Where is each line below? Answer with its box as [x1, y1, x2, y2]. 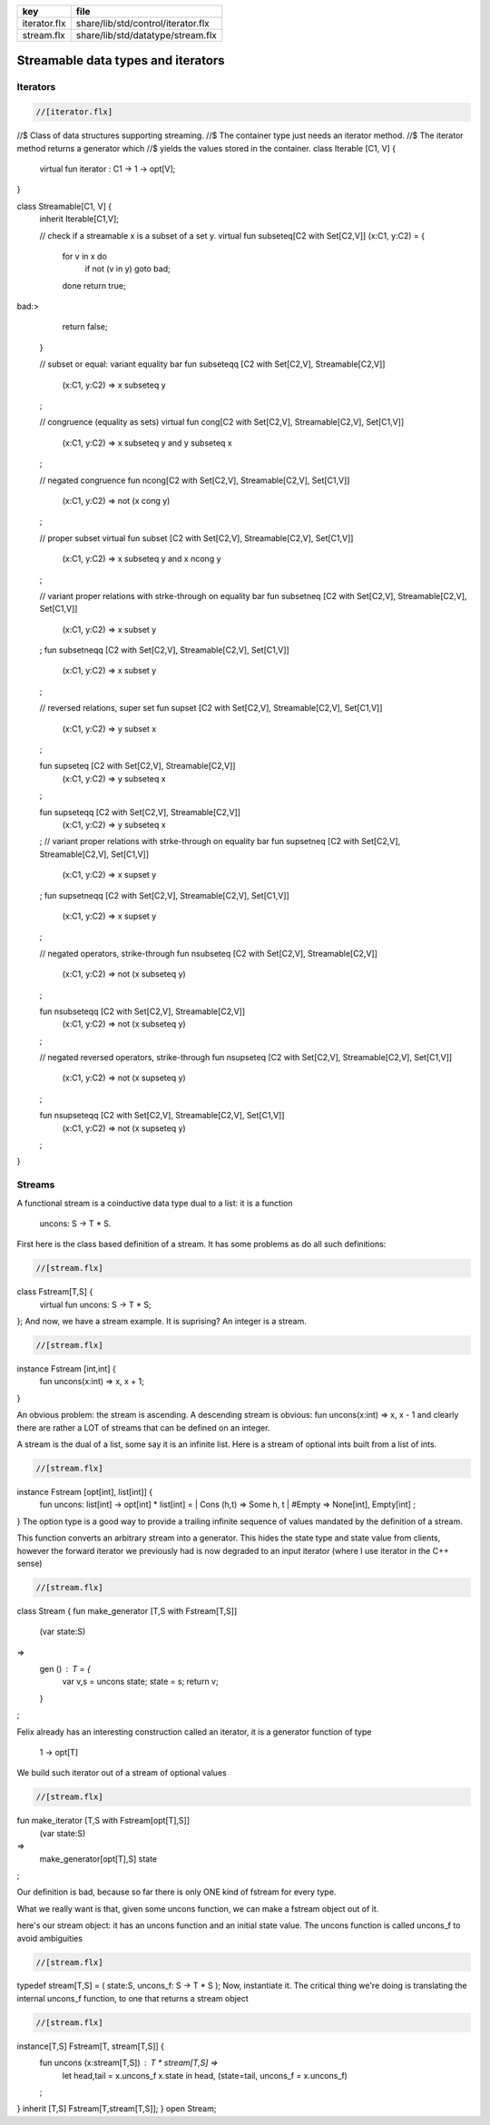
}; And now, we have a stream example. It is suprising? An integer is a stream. [16, 1316, 308, 1327]
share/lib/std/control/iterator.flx [75, 17, 211, 29]
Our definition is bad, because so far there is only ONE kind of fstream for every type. [16, 1886, 337, 1897]
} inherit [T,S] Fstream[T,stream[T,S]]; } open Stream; [16, 2103, 217, 2114]
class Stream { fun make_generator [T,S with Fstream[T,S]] [16, 1605, 238, 1616]
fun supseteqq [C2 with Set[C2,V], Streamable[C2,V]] [39, 806, 240, 817]
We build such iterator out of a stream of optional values [16, 1767, 227, 1778]
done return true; [62, 280, 126, 290]
